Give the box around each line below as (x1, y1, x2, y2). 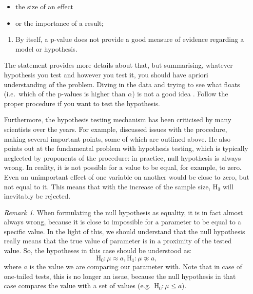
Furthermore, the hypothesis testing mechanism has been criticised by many (4, 114, 232, 125)
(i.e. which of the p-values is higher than (4, 89, 126, 99)
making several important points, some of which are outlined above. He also (4, 133, 231, 144)
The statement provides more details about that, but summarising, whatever (4, 60, 233, 70)
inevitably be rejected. (4, 191, 71, 201)
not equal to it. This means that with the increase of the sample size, (4, 181, 211, 191)
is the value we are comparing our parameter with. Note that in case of (29, 261, 242, 272)
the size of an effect (15, 1, 74, 11)
